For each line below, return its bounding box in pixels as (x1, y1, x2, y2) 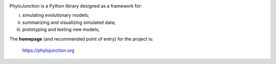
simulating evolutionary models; (22, 12, 89, 18)
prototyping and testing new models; (22, 26, 100, 33)
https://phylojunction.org (22, 47, 75, 53)
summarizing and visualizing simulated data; (22, 19, 116, 25)
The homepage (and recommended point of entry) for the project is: (9, 36, 153, 42)
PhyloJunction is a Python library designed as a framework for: (9, 3, 143, 9)
